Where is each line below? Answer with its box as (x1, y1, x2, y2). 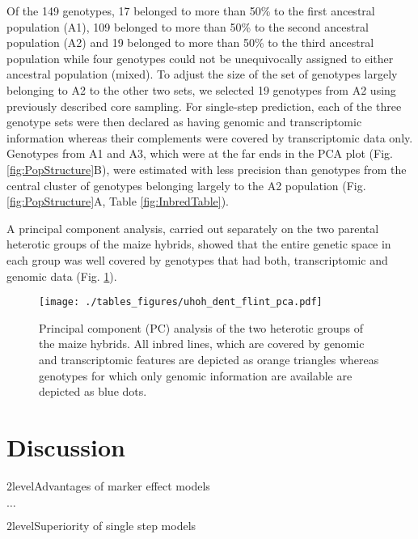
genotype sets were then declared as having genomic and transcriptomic (6, 113, 362, 130)
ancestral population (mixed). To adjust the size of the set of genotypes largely (6, 66, 398, 83)
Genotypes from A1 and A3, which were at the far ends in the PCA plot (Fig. (6, 145, 393, 162)
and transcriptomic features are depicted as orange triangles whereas (39, 350, 379, 367)
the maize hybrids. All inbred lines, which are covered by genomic (39, 335, 365, 352)
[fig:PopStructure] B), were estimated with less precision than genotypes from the (6, 160, 407, 177)
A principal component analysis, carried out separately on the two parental (6, 219, 379, 236)
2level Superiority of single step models (6, 517, 196, 534)
